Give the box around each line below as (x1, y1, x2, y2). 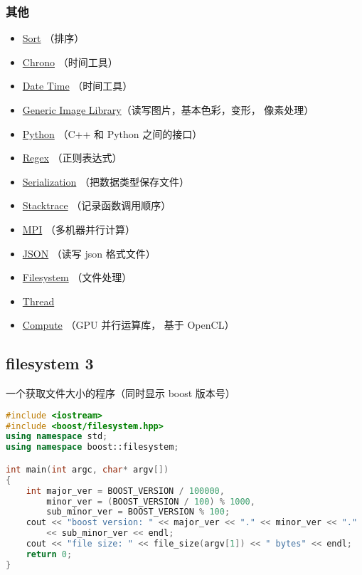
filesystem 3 (6, 352, 94, 374)
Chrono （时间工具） (22, 54, 118, 69)
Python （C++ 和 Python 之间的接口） (22, 126, 203, 141)
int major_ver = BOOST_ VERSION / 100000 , (26, 485, 225, 496)
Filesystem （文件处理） (22, 270, 132, 285)
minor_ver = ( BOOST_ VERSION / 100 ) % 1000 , (46, 496, 255, 507)
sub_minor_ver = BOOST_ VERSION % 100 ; (46, 507, 230, 517)
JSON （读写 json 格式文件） (22, 246, 156, 260)
